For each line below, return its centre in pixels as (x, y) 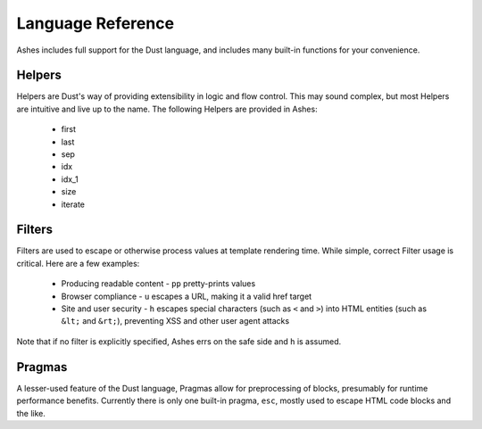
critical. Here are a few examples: (78, 263)
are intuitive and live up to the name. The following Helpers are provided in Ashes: (167, 109)
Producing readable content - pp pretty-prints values (158, 284)
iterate (73, 204)
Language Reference (95, 23)
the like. (31, 413)
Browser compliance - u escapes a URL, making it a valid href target (187, 296)
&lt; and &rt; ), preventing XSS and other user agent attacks (175, 321)
